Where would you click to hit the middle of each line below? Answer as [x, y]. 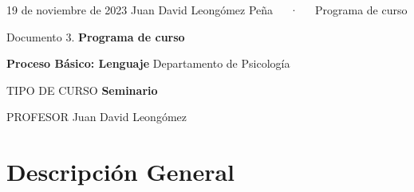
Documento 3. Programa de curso [96, 36]
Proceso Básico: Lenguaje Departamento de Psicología [148, 63]
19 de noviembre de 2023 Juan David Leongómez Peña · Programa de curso [207, 10]
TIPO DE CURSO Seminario [82, 90]
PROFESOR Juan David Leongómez [97, 117]
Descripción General [120, 172]
